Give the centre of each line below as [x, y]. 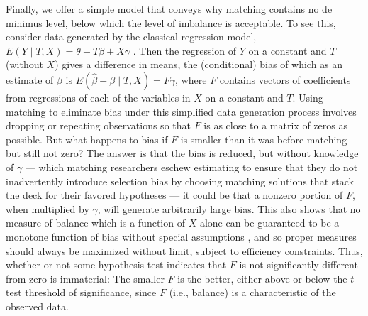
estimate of [30, 79]
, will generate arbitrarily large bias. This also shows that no [229, 208]
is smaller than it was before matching [264, 139]
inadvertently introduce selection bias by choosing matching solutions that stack [180, 181]
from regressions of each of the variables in [98, 97]
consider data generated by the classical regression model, [131, 37]
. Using [308, 97]
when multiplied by [48, 208]
